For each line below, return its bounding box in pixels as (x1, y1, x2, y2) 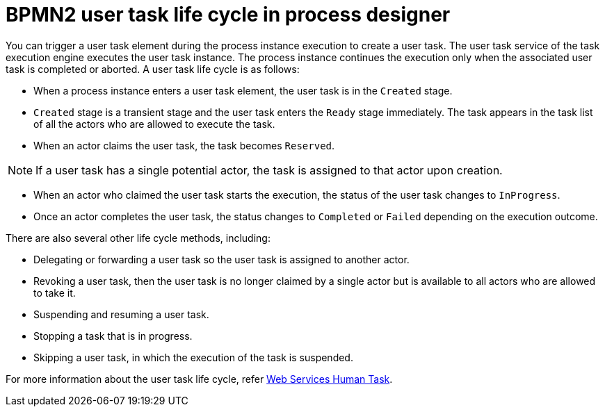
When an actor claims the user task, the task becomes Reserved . (33, 139, 335, 151)
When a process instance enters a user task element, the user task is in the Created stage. (33, 84, 453, 97)
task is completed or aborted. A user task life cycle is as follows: (6, 63, 300, 75)
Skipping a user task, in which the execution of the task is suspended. (33, 351, 353, 363)
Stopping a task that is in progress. (33, 329, 193, 342)
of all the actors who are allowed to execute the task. (33, 117, 275, 130)
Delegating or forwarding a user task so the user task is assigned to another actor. (33, 253, 410, 265)
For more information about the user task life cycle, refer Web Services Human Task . (6, 372, 393, 385)
